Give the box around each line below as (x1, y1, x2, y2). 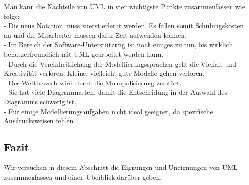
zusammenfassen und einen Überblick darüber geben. (4, 171, 162, 182)
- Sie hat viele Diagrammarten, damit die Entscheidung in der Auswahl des (4, 87, 228, 97)
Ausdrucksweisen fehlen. (4, 116, 76, 126)
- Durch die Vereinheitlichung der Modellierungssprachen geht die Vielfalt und (4, 58, 236, 68)
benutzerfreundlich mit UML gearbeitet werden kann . (4, 49, 164, 59)
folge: (4, 11, 20, 21)
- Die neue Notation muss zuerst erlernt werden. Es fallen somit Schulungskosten (4, 20, 244, 31)
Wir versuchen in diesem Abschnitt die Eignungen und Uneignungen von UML (4, 162, 238, 172)
